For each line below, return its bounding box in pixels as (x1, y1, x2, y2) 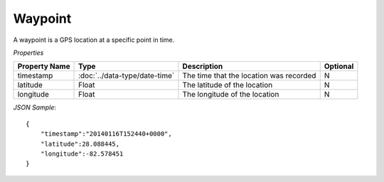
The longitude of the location (182, 90, 279, 100)
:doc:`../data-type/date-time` (78, 71, 175, 81)
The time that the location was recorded (182, 71, 316, 81)
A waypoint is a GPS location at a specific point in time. (13, 36, 175, 44)
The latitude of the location (182, 80, 273, 90)
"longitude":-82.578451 (40, 149, 124, 158)
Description (182, 61, 223, 71)
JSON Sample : (13, 103, 57, 112)
